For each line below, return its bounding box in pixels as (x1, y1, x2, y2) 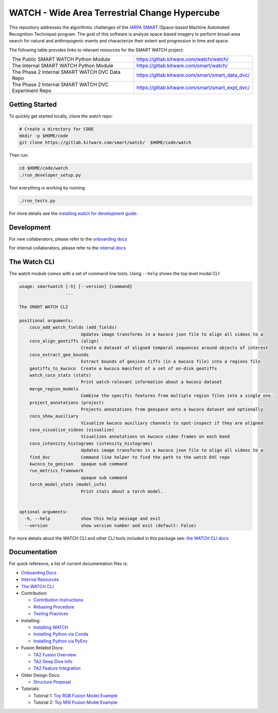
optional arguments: (19, 509, 68, 514)
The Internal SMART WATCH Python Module (12, 62, 114, 69)
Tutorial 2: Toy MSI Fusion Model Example (33, 699, 118, 705)
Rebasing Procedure (33, 604, 74, 610)
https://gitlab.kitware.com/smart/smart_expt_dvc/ (136, 84, 250, 91)
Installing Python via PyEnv (33, 638, 88, 644)
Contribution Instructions (33, 597, 84, 603)
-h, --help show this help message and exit (24, 516, 161, 522)
